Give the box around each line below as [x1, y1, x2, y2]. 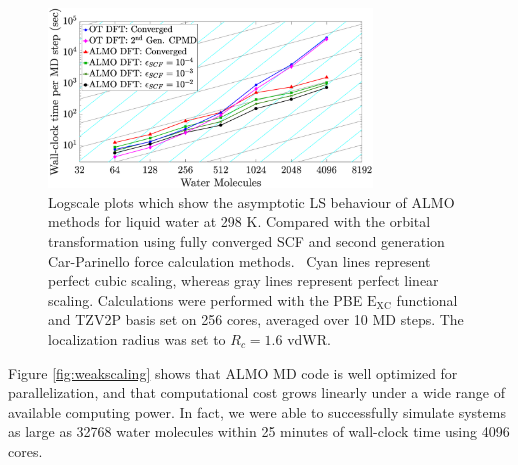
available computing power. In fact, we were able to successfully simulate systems [8, 401, 506, 422]
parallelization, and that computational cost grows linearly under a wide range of [8, 382, 505, 403]
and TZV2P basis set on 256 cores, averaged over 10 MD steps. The [48, 309, 464, 330]
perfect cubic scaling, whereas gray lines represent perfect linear [48, 270, 439, 291]
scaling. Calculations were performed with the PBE [48, 289, 363, 310]
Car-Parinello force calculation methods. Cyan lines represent [48, 250, 431, 271]
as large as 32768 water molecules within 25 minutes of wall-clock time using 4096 [8, 421, 510, 442]
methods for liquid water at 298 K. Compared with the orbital [48, 211, 431, 232]
